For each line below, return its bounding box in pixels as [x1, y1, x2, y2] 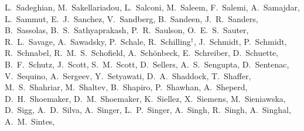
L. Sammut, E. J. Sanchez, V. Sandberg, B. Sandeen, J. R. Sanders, [5, 12, 258, 24]
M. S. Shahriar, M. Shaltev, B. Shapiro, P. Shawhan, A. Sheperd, [5, 81, 248, 93]
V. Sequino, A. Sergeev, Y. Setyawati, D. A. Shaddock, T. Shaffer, [5, 69, 251, 82]
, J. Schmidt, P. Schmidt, [193, 35, 287, 47]
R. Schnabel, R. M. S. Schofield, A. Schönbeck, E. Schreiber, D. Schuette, [5, 47, 279, 59]
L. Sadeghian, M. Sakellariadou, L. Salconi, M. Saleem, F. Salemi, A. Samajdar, [5, 1, 300, 13]
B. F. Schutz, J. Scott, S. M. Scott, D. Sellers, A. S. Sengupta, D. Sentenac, [5, 58, 289, 70]
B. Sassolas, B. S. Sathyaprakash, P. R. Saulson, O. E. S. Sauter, [5, 24, 249, 36]
